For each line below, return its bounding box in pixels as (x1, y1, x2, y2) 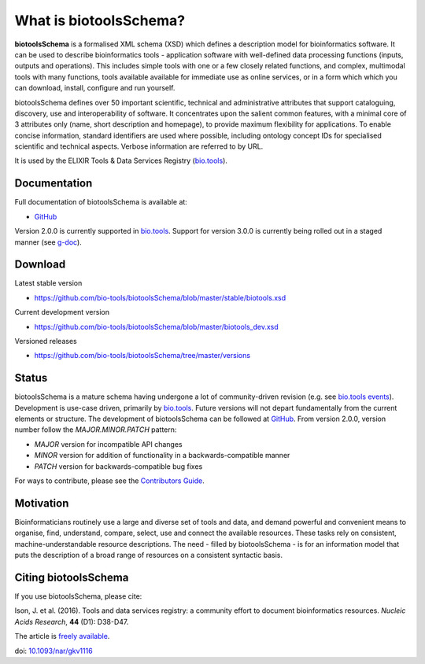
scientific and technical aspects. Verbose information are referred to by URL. (14, 142, 264, 151)
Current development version (14, 308, 110, 317)
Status (14, 371, 48, 385)
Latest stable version (14, 279, 83, 288)
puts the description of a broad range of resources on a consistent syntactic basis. (14, 551, 283, 560)
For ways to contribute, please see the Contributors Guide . (14, 476, 205, 485)
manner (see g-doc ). (14, 237, 82, 247)
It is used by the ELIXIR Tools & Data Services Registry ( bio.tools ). (14, 156, 228, 165)
